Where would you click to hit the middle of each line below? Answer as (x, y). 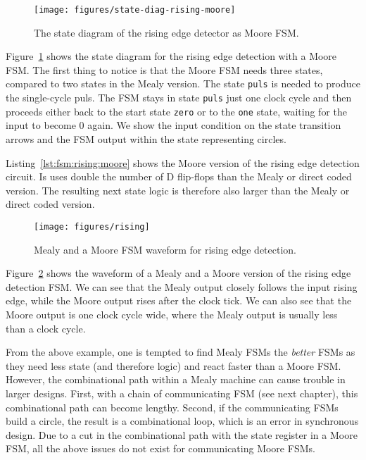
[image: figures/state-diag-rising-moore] (135, 10)
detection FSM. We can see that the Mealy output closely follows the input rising (182, 286)
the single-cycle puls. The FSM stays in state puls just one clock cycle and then (179, 98)
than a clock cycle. (46, 328)
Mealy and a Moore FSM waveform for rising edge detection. (165, 249)
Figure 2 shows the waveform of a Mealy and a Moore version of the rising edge (178, 273)
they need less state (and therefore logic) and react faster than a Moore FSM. (173, 365)
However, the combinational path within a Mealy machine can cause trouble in (176, 379)
